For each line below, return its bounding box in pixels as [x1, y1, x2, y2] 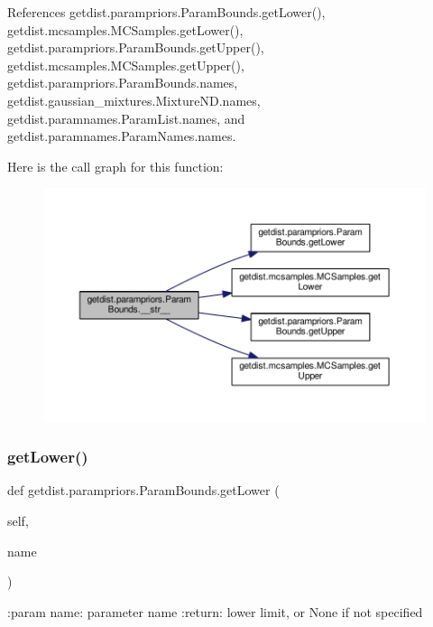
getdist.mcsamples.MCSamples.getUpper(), [7, 55, 244, 74]
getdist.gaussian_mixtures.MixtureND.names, [7, 90, 261, 109]
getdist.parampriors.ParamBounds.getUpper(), [7, 38, 264, 57]
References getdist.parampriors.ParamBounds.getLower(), [7, 3, 326, 21]
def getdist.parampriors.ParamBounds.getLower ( [7, 481, 280, 500]
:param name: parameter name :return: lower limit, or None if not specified [7, 602, 423, 621]
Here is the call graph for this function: [7, 156, 224, 175]
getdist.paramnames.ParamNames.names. [7, 126, 236, 145]
